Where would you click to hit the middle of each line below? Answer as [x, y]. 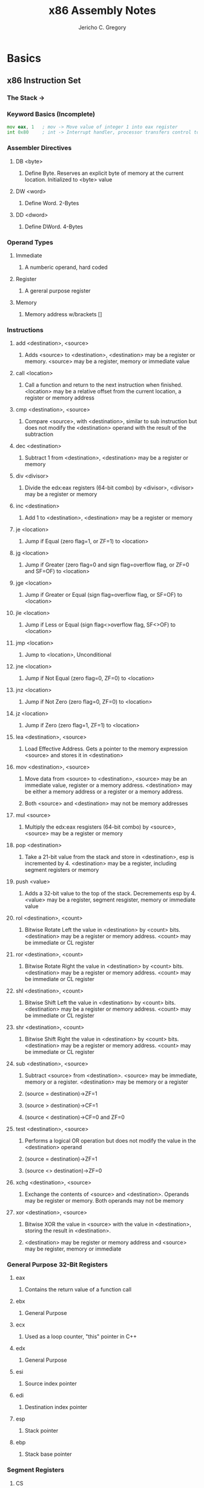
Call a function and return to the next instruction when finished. [104, 385]
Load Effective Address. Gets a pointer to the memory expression [106, 749]
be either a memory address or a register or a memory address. [104, 792]
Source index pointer [51, 1384]
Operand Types [30, 242]
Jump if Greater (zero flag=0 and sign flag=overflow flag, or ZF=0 [107, 565]
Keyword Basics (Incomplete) [51, 114]
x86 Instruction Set [44, 80]
